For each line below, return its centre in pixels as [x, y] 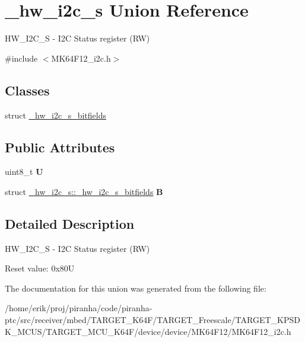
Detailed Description [70, 223]
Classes [27, 90]
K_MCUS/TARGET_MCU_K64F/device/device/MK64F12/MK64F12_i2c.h [148, 331]
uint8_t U [24, 172]
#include [21, 58]
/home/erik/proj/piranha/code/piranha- [79, 308]
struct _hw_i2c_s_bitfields [55, 115]
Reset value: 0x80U [40, 268]
